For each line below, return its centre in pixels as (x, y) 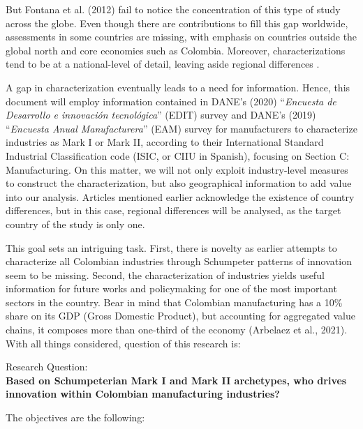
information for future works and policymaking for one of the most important (171, 288)
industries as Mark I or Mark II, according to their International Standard (165, 142)
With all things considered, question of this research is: (123, 343)
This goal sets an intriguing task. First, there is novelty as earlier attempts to (171, 247)
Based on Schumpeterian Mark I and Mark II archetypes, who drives (176, 380)
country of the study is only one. (75, 224)
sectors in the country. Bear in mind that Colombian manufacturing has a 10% (174, 302)
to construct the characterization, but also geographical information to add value (179, 183)
